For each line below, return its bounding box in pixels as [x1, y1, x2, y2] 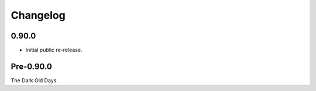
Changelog [11, 9, 66, 22]
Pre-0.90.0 [11, 61, 53, 71]
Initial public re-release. [25, 47, 83, 54]
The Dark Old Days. [11, 76, 59, 84]
